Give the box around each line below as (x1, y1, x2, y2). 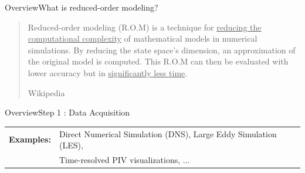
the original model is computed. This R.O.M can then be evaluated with (28, 55, 289, 67)
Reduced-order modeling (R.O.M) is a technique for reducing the (28, 21, 262, 33)
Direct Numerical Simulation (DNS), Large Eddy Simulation (59, 127, 277, 140)
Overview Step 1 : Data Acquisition (5, 106, 130, 118)
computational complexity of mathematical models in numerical (28, 32, 257, 45)
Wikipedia (28, 86, 65, 99)
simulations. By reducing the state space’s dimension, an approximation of (28, 43, 296, 56)
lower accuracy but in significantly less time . (28, 66, 188, 79)
